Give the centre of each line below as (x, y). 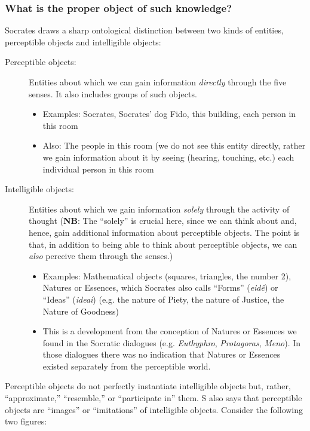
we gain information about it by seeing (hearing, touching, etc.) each (168, 157)
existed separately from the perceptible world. (127, 366)
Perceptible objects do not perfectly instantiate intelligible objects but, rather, (148, 386)
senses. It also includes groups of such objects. (113, 93)
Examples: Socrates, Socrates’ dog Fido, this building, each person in (169, 114)
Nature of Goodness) (81, 311)
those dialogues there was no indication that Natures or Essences (162, 354)
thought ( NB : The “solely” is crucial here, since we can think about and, (163, 221)
